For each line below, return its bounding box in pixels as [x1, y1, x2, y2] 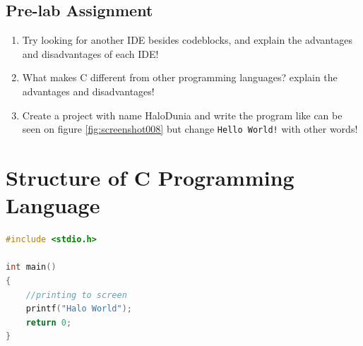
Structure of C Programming [6, 163, 294, 192]
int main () [6, 262, 56, 273]
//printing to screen [25, 290, 127, 300]
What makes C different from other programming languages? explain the [22, 70, 338, 85]
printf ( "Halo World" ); [25, 304, 132, 314]
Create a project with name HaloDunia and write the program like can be [22, 107, 343, 122]
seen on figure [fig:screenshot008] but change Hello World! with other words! [22, 121, 358, 136]
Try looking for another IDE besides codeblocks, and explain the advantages [22, 32, 352, 47]
